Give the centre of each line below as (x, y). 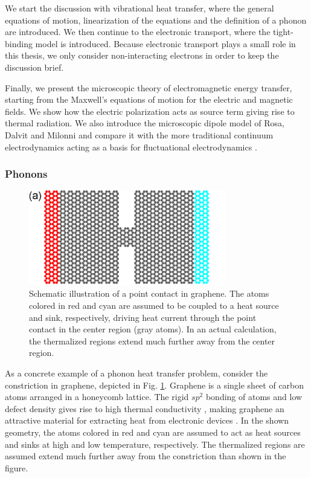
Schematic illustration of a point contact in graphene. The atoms (149, 293)
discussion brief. (34, 67)
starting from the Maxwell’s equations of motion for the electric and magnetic (149, 99)
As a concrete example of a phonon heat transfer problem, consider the (136, 373)
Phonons (26, 174)
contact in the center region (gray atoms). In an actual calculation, (153, 329)
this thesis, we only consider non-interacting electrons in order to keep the (142, 55)
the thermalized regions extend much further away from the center (152, 341)
